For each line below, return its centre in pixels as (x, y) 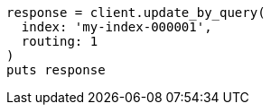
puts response (56, 70)
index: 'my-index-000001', (117, 27)
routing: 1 (60, 41)
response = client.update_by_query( (136, 13)
